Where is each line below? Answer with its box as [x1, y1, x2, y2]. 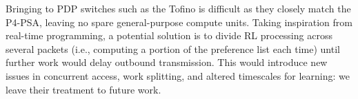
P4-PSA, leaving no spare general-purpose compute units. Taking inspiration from [6, 14, 353, 29]
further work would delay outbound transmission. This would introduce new [6, 55, 328, 69]
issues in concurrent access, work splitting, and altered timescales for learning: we [6, 68, 350, 82]
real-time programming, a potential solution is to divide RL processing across [6, 28, 332, 43]
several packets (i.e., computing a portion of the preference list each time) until [6, 41, 340, 56]
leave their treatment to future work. [6, 82, 161, 96]
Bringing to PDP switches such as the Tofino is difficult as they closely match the [6, 1, 351, 15]
